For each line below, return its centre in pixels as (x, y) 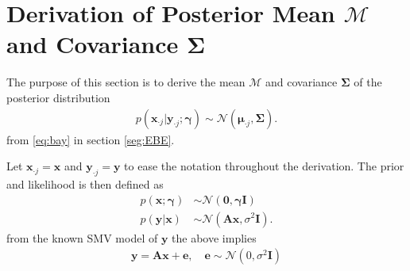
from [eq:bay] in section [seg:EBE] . (91, 139)
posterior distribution (58, 97)
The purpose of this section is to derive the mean (126, 82)
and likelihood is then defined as (85, 183)
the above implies (214, 237)
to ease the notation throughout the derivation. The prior (264, 166)
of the (368, 82)
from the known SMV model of (82, 237)
